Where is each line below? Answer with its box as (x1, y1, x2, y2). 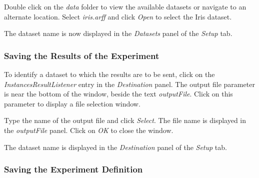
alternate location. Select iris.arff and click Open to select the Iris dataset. (4, 11, 232, 21)
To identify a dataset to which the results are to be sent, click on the (4, 69, 215, 79)
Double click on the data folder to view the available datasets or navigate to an (4, 1, 246, 11)
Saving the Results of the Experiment (4, 49, 159, 61)
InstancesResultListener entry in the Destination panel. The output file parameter (4, 78, 255, 89)
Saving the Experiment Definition (4, 163, 143, 175)
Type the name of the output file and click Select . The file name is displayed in (4, 115, 246, 125)
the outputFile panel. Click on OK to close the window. (4, 124, 173, 135)
